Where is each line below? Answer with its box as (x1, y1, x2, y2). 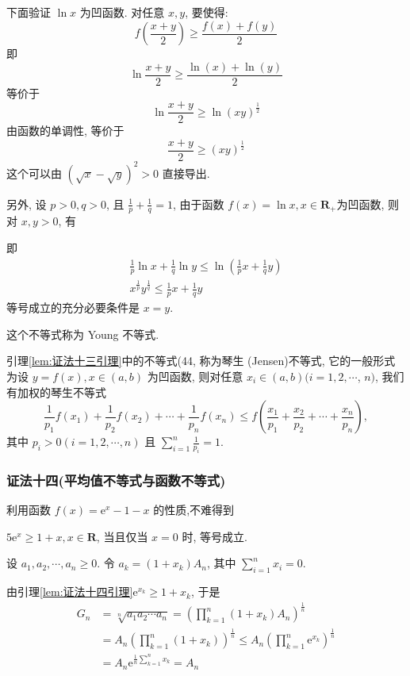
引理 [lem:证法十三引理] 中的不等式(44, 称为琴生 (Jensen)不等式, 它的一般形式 (6, 352, 396, 369)
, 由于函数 (172, 195, 224, 212)
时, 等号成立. (182, 528, 247, 544)
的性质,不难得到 (153, 501, 235, 518)
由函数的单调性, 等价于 (6, 122, 125, 139)
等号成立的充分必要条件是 (6, 299, 140, 316)
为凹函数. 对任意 (79, 4, 165, 20)
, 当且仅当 (96, 528, 148, 544)
